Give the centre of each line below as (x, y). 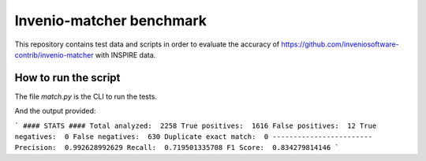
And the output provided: (55, 111)
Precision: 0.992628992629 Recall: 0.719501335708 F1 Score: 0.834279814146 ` (177, 148)
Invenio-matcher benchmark (111, 21)
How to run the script (67, 78)
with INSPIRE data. (125, 54)
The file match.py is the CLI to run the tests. (86, 96)
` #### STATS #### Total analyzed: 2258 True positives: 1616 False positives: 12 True (196, 125)
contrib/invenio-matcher (54, 54)
